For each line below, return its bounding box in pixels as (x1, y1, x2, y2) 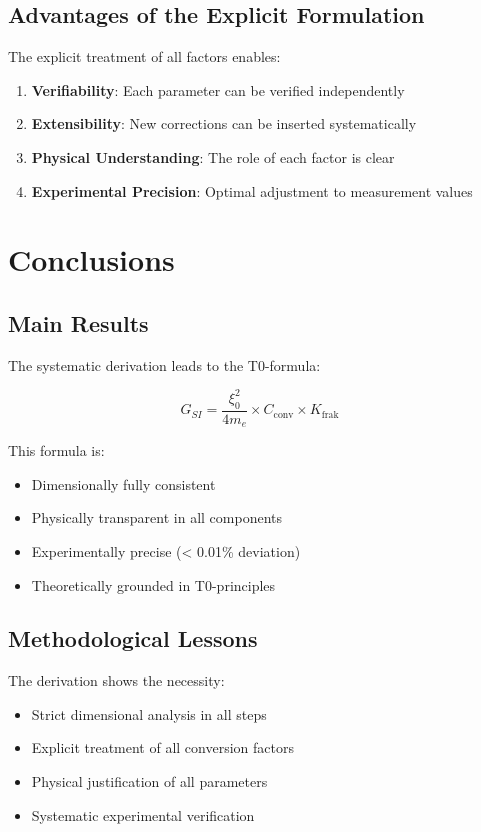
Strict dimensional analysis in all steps (31, 703, 267, 724)
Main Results (8, 307, 149, 338)
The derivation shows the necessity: (8, 670, 225, 691)
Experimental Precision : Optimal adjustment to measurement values (31, 180, 473, 201)
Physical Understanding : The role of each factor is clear (31, 146, 395, 167)
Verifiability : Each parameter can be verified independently (31, 79, 405, 100)
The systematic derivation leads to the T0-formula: (8, 354, 321, 375)
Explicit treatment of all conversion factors (31, 737, 294, 758)
